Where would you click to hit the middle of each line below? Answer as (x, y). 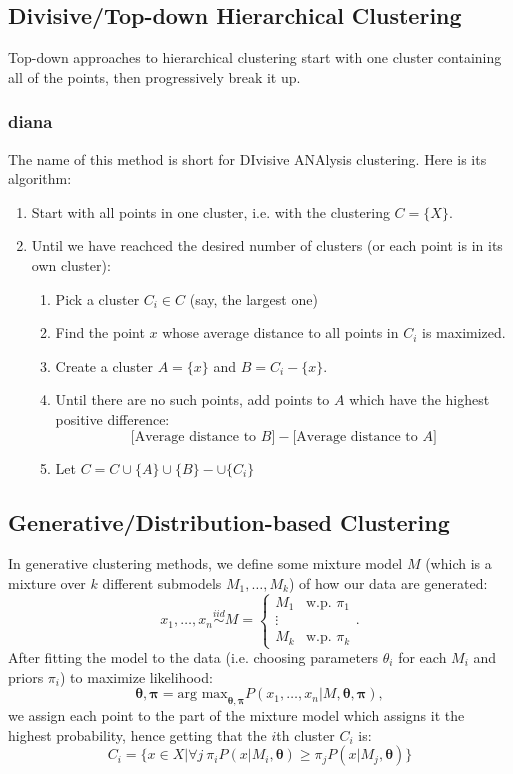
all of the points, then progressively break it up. (154, 76)
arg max (202, 694)
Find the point (100, 332)
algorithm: (40, 178)
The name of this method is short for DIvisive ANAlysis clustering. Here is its (247, 158)
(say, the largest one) (253, 298)
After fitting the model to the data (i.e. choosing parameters (193, 657)
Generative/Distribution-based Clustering (229, 521)
